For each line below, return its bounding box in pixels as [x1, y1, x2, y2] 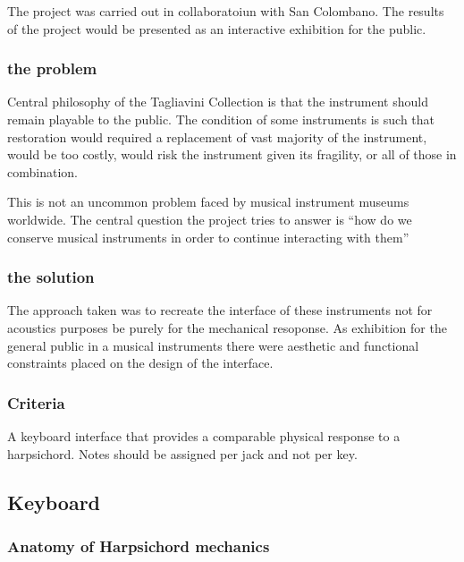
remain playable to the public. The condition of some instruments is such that [7, 110, 435, 128]
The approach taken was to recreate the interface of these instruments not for [7, 301, 433, 319]
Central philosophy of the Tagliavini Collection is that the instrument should [7, 92, 428, 111]
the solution [7, 266, 95, 288]
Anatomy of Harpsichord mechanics [7, 534, 270, 557]
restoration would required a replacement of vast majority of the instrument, [7, 127, 427, 146]
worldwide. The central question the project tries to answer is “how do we [7, 209, 412, 228]
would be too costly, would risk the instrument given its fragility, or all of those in [7, 145, 457, 164]
